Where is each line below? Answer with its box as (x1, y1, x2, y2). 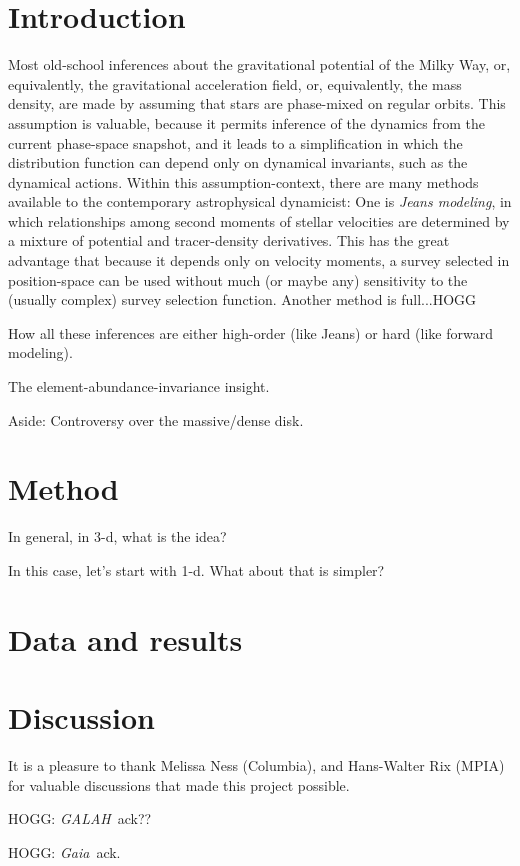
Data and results (8, 618, 243, 659)
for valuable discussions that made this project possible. (8, 774, 350, 795)
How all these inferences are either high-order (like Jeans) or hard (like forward (8, 322, 493, 343)
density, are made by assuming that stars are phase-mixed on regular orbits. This (8, 93, 506, 114)
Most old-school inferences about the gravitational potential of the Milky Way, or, (8, 54, 511, 75)
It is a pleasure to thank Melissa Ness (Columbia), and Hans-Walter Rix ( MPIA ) (8, 755, 505, 776)
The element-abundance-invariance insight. (8, 376, 270, 397)
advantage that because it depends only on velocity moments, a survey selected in (8, 250, 510, 271)
